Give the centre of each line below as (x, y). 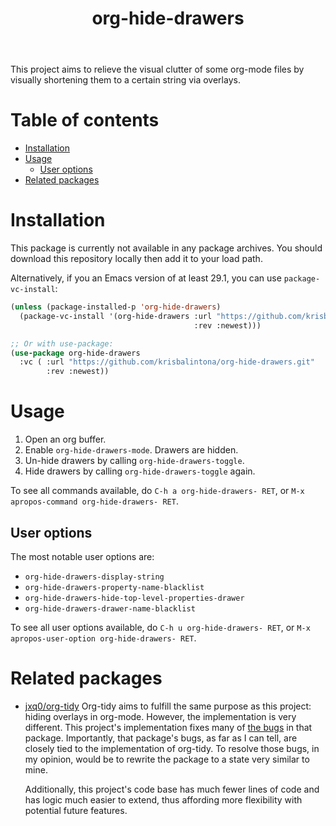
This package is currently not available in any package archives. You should (166, 248)
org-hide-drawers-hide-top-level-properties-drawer (134, 598)
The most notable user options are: (82, 556)
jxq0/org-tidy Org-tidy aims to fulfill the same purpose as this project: (168, 706)
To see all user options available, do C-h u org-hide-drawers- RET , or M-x (160, 627)
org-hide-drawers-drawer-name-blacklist (110, 608)
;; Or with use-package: (62, 343)
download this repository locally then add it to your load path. (136, 259)
